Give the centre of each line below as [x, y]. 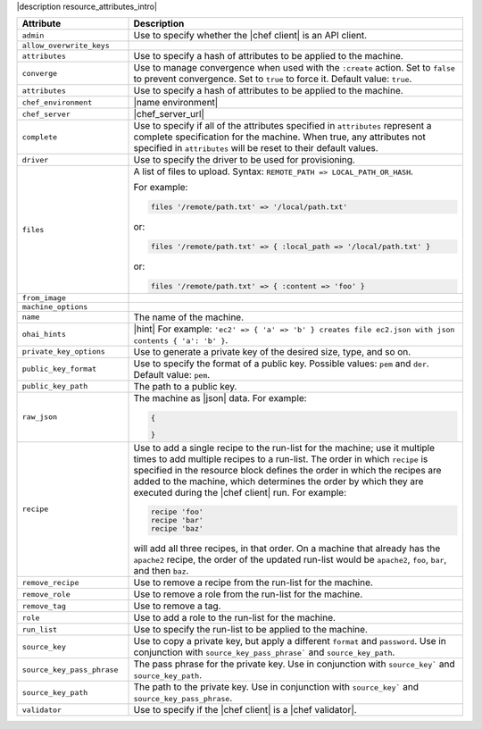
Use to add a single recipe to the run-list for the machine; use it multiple [284, 448]
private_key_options [64, 352]
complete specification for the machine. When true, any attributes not [279, 137]
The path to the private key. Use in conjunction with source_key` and [276, 687]
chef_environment [57, 102]
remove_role [46, 594]
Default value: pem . [172, 374]
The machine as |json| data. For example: [220, 398]
